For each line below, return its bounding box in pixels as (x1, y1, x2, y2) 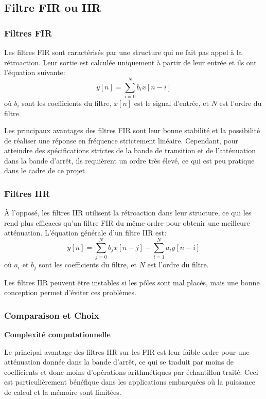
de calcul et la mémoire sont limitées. (4, 387, 121, 397)
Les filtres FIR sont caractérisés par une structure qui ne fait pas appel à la (4, 47, 242, 57)
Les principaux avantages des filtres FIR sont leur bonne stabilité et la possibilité (4, 125, 260, 136)
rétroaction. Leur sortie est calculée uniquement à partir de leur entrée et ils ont (4, 57, 257, 67)
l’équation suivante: (4, 67, 65, 78)
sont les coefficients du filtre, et (39, 259, 137, 270)
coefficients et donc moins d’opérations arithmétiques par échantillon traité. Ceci (4, 366, 258, 377)
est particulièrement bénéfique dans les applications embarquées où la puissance (4, 376, 255, 387)
